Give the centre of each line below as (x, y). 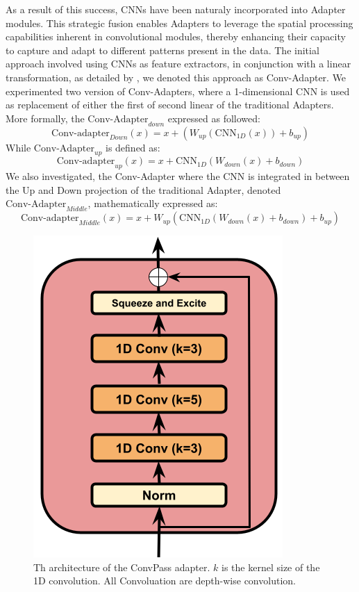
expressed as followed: (214, 118)
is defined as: (133, 147)
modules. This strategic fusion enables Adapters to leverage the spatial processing (179, 23)
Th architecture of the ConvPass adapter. (122, 567)
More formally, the (45, 118)
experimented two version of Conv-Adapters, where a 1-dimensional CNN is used (178, 91)
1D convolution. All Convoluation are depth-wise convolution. (165, 581)
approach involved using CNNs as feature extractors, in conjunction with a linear (178, 64)
